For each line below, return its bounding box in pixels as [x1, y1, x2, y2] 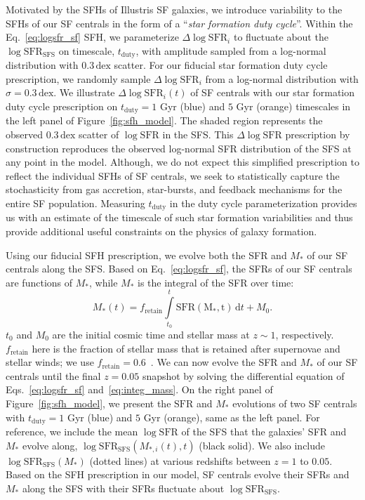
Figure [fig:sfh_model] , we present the [6, 395, 171, 410]
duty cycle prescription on [6, 99, 118, 114]
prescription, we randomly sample [6, 71, 151, 86]
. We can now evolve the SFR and [150, 355, 297, 369]
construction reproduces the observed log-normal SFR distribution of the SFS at [6, 140, 352, 155]
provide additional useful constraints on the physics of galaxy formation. [6, 224, 317, 239]
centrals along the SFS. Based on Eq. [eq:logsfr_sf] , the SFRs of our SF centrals [6, 261, 352, 276]
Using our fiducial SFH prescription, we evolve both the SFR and [6, 247, 287, 262]
